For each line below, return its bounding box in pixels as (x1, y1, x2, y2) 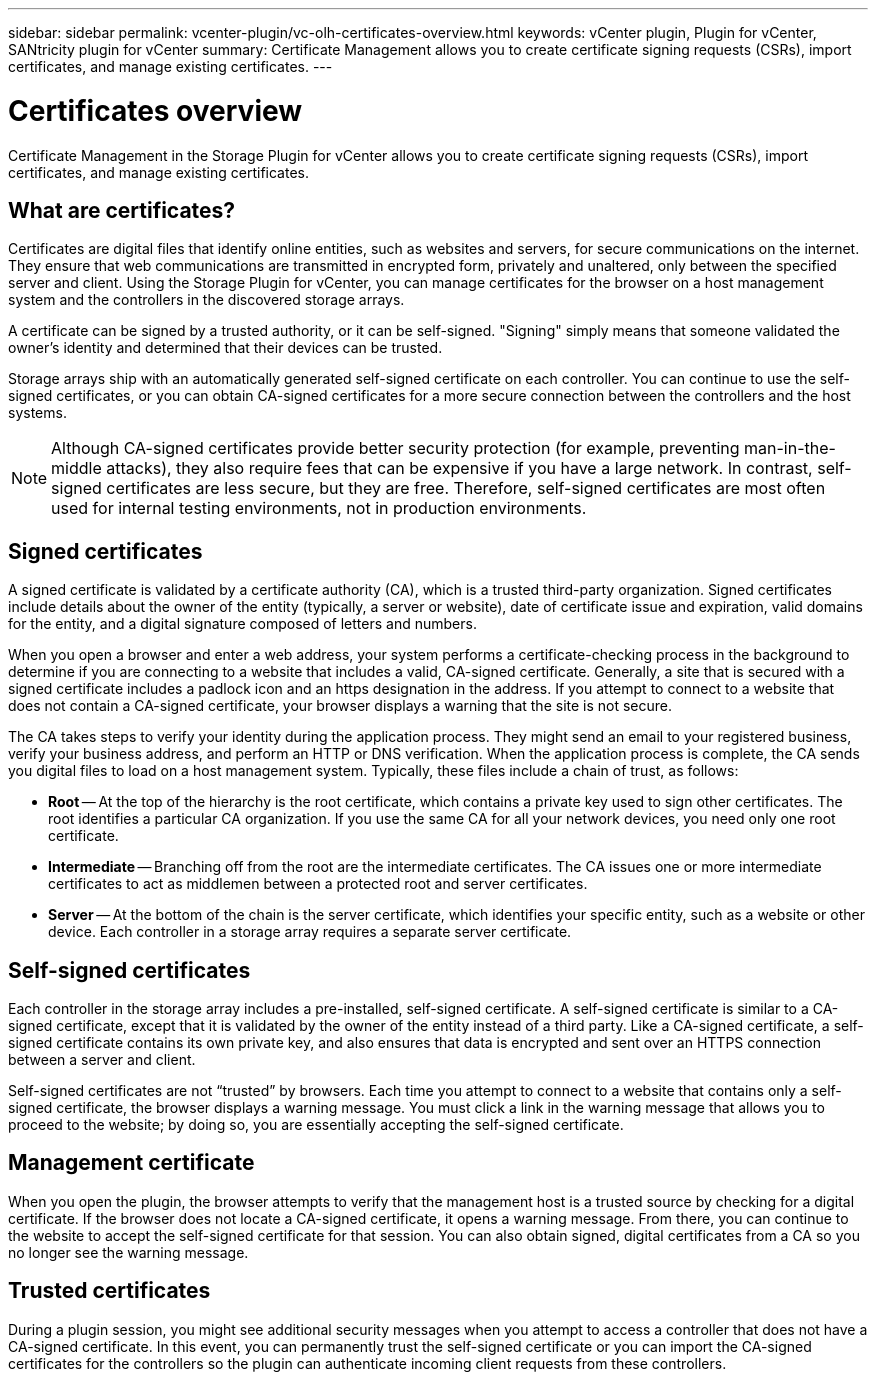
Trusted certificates (8, 1278, 211, 1304)
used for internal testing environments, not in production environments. (51, 498, 587, 519)
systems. (8, 404, 67, 422)
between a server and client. (8, 1051, 196, 1069)
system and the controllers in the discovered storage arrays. (8, 291, 405, 309)
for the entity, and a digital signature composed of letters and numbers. (8, 615, 477, 633)
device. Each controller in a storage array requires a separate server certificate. (48, 923, 572, 941)
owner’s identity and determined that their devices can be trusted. (8, 339, 443, 357)
